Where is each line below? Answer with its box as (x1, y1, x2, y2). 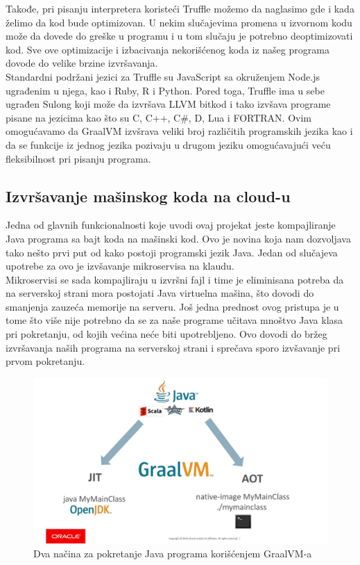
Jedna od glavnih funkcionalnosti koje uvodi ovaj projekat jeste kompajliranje (6, 218, 336, 232)
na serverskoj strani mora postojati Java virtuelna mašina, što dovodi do (6, 286, 314, 300)
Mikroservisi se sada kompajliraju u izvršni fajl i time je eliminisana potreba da (6, 272, 344, 286)
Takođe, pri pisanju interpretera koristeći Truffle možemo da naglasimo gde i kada (6, 1, 354, 15)
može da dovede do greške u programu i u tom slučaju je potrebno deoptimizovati (6, 28, 353, 43)
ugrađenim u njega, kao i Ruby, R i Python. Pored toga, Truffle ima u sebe (6, 83, 325, 97)
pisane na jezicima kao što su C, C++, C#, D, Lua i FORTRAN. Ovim (6, 110, 311, 124)
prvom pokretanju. (6, 354, 85, 368)
